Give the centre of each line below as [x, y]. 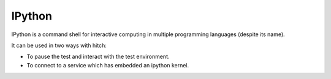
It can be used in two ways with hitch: [59, 45]
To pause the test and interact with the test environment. [98, 57]
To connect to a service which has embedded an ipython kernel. [108, 65]
